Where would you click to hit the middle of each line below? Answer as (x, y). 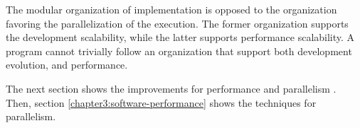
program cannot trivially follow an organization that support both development (179, 51)
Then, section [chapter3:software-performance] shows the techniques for (161, 102)
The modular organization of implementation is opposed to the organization (171, 9)
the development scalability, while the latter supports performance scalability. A (180, 37)
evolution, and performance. (67, 65)
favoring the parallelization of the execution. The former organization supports (177, 23)
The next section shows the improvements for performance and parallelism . (171, 88)
